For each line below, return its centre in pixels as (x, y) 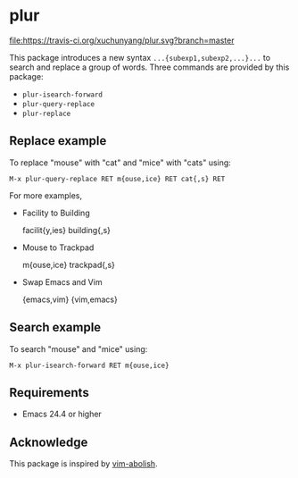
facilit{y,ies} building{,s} (66, 230)
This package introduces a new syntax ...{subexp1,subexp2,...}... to (140, 57)
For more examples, (46, 195)
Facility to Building (56, 213)
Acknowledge (49, 442)
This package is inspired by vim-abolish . (83, 464)
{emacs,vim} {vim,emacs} (70, 299)
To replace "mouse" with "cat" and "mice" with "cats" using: (120, 163)
